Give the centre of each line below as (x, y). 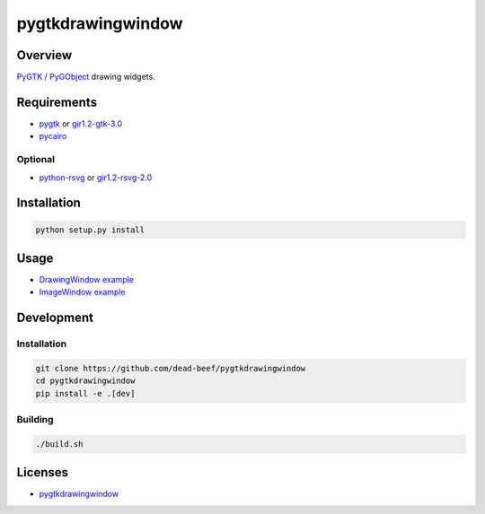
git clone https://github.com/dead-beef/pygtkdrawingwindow (171, 368)
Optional (36, 160)
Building (35, 420)
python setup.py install (90, 230)
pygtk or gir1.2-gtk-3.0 (81, 123)
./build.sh (59, 444)
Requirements (57, 102)
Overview (44, 55)
